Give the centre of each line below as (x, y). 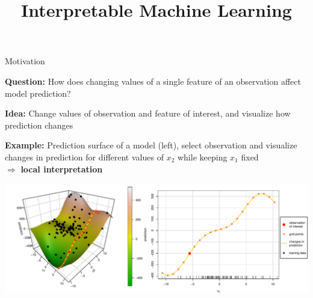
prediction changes (39, 125)
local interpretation (62, 169)
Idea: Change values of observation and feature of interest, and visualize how (148, 113)
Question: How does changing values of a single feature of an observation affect (153, 81)
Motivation (25, 61)
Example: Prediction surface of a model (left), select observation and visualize (151, 145)
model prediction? (38, 93)
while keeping (202, 157)
